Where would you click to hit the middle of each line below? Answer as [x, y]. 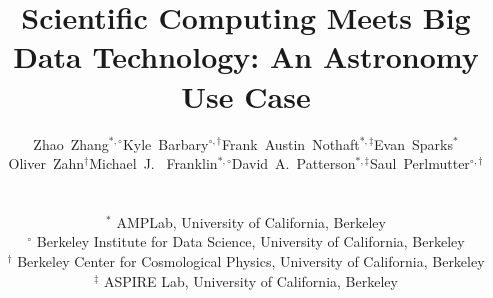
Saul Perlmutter [420, 163]
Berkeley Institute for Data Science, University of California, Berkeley [250, 241]
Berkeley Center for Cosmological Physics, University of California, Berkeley [251, 261]
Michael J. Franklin [153, 163]
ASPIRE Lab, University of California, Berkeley [250, 280]
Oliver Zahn [46, 163]
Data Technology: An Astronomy [246, 56]
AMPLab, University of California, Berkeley [251, 221]
